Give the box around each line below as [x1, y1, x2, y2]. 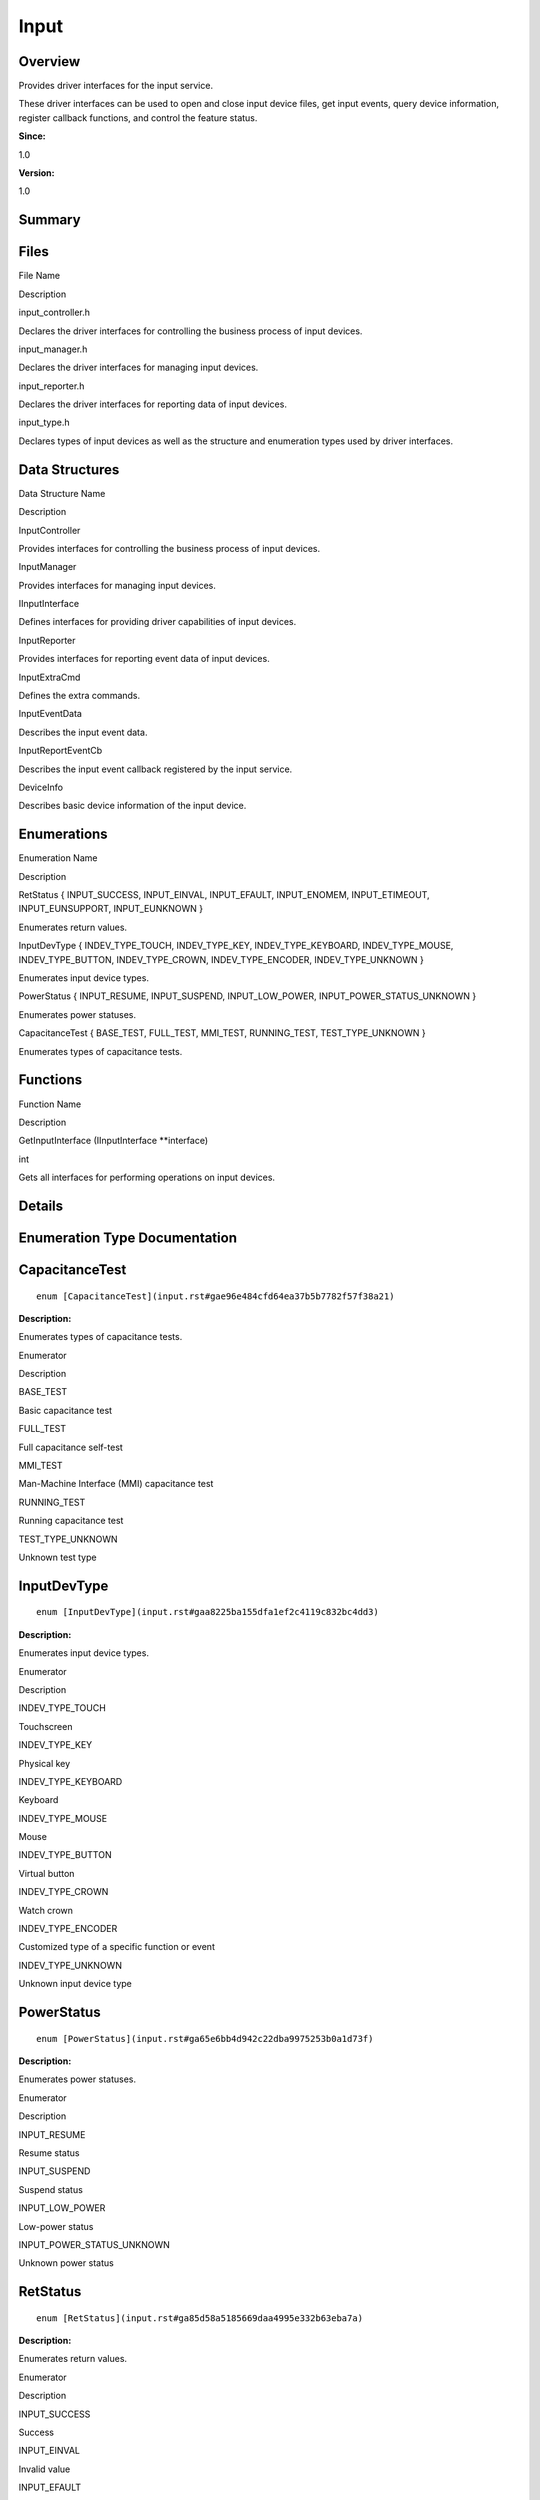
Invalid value [18, 2463, 71, 2475]
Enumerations [18, 826, 109, 843]
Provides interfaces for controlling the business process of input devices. [18, 542, 320, 554]
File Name [18, 270, 60, 282]
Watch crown [18, 1904, 74, 1916]
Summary [18, 211, 81, 229]
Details [18, 1197, 64, 1214]
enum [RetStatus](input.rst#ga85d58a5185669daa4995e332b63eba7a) [36, 2312, 364, 2324]
